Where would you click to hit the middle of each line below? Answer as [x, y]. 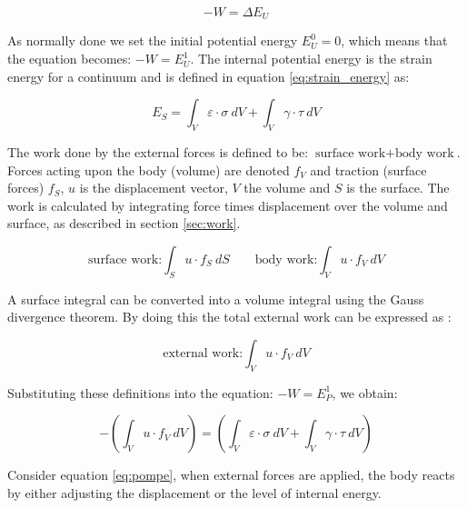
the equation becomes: [70, 59]
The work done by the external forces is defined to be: [158, 152]
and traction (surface [368, 169]
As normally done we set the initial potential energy [153, 40]
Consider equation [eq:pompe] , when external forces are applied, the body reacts [231, 475]
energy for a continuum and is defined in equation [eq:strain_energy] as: [209, 76]
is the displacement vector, [154, 188]
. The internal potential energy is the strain [311, 59]
